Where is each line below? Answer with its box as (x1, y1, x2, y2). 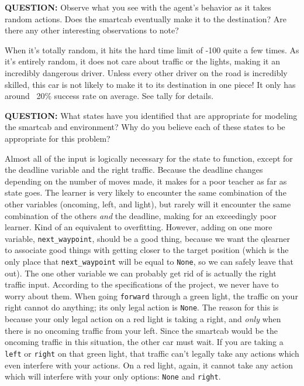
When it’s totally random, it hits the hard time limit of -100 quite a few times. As (5, 43, 299, 56)
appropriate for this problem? (5, 132, 110, 144)
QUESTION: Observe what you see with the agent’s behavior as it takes (5, 1, 271, 13)
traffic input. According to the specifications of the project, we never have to (5, 278, 279, 291)
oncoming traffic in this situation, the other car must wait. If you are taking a (5, 336, 284, 348)
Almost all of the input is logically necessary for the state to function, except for (5, 152, 293, 164)
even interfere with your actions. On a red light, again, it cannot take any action (5, 358, 293, 371)
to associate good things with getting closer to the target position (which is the (5, 244, 289, 256)
